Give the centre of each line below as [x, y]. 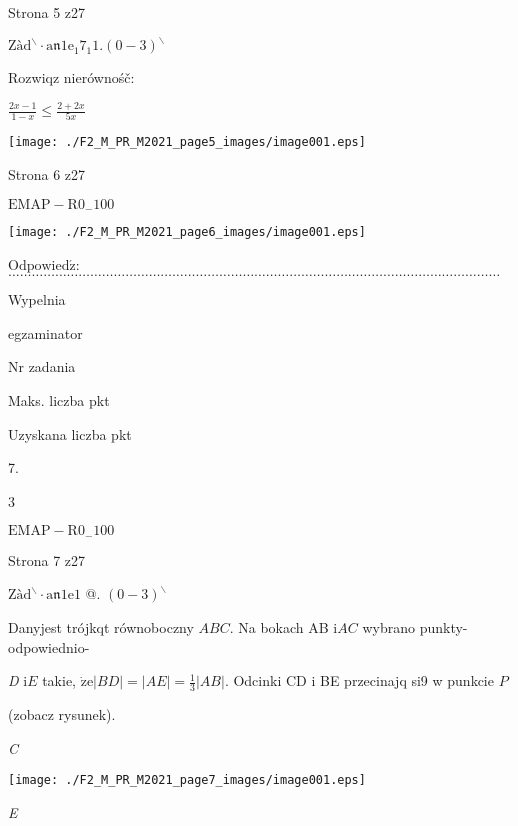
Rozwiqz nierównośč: [71, 77]
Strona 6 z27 [47, 173]
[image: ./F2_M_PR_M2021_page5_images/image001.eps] [187, 142]
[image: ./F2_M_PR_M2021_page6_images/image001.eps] [187, 232]
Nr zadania [42, 366]
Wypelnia [37, 299]
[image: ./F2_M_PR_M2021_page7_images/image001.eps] [187, 780]
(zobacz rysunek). [62, 714]
